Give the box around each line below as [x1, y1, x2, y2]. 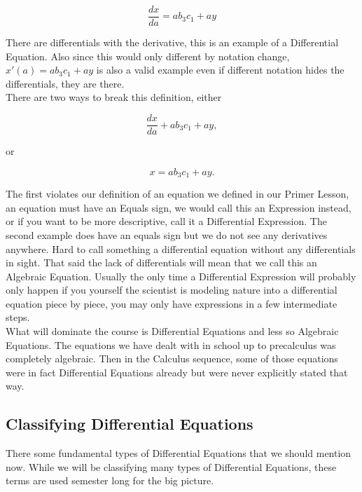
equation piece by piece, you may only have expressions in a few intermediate [6, 296, 337, 310]
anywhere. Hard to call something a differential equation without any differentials [6, 241, 356, 256]
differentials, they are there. [6, 76, 125, 90]
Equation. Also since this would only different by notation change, [6, 48, 290, 63]
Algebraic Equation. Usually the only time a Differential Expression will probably [6, 268, 356, 283]
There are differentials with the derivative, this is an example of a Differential [6, 35, 339, 50]
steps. [6, 310, 30, 324]
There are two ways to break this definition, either [6, 90, 222, 104]
